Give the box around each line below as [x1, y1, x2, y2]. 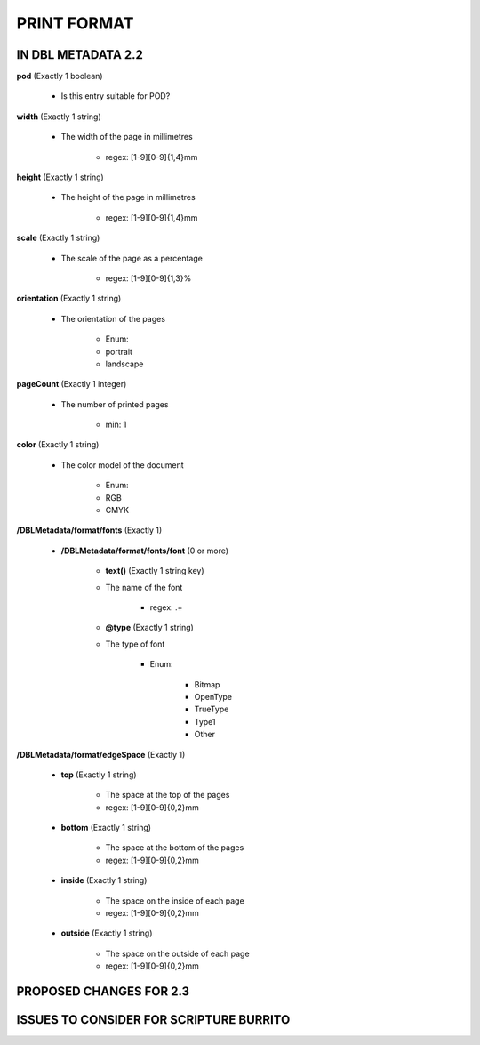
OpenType [194, 691, 233, 702]
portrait [105, 346, 133, 357]
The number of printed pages [60, 398, 169, 409]
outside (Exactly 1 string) [60, 928, 153, 938]
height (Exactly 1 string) [16, 172, 104, 182]
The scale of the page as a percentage [60, 253, 204, 263]
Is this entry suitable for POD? [60, 91, 171, 101]
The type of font [105, 639, 165, 649]
